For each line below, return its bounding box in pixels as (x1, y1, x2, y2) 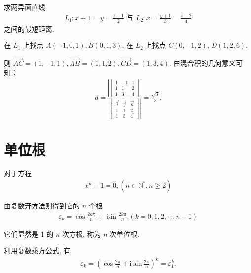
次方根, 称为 (62, 229, 101, 239)
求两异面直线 (4, 2, 45, 12)
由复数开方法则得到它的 (4, 201, 80, 211)
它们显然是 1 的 (4, 229, 54, 239)
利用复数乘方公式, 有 (4, 245, 71, 255)
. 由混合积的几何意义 (169, 58, 236, 68)
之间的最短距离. (4, 23, 54, 34)
